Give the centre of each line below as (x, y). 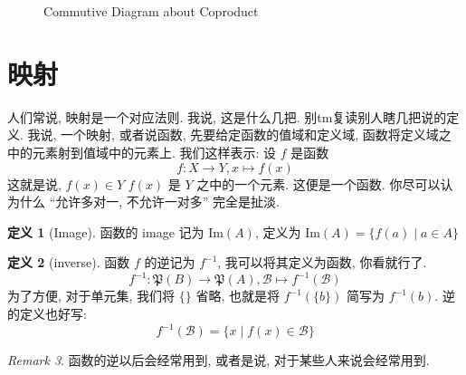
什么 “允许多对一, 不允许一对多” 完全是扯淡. (149, 202)
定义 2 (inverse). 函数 (69, 262)
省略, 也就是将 (238, 296)
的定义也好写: (47, 313)
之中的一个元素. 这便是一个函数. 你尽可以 (319, 183)
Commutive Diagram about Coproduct (151, 11)
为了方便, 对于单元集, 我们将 (91, 296)
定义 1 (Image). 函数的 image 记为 (106, 231)
